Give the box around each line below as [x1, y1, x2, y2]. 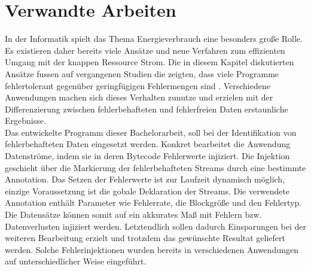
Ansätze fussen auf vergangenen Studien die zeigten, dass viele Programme [5, 67, 279, 80]
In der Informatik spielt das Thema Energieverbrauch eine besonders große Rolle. [5, 32, 303, 45]
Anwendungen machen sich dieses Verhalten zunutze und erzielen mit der [5, 91, 273, 103]
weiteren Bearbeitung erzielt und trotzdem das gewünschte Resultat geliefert [5, 232, 285, 244]
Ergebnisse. [5, 114, 46, 127]
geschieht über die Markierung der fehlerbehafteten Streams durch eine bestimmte [5, 161, 306, 173]
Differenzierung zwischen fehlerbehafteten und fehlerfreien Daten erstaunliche [5, 102, 288, 115]
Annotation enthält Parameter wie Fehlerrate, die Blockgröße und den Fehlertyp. [5, 196, 302, 209]
